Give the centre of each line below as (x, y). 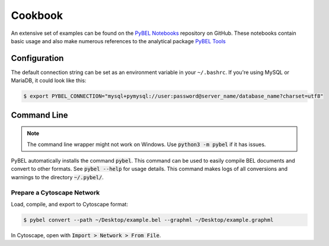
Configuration (37, 58)
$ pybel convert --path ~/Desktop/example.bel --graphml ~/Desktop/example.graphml (148, 220)
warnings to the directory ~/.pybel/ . (57, 177)
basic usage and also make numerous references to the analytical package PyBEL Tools (118, 41)
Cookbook (37, 15)
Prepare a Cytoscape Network (55, 192)
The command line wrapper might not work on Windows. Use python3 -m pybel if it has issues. (146, 144)
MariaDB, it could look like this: (49, 80)
